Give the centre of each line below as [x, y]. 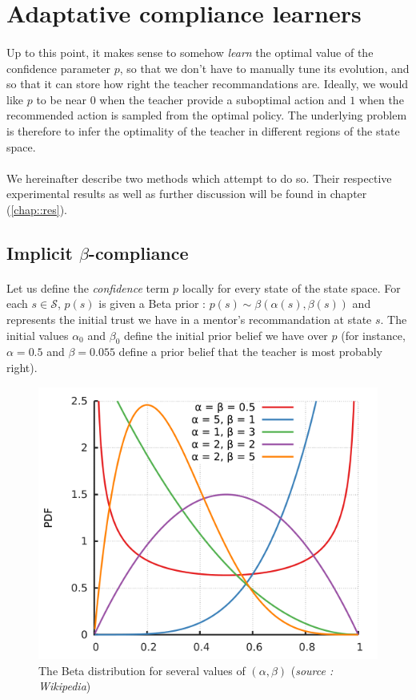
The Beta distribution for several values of [142, 670]
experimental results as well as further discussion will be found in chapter [187, 194]
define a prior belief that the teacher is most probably [250, 352]
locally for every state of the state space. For [291, 287]
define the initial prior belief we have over [226, 335]
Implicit [40, 252]
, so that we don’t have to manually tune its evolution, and [264, 68]
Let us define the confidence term [88, 287]
